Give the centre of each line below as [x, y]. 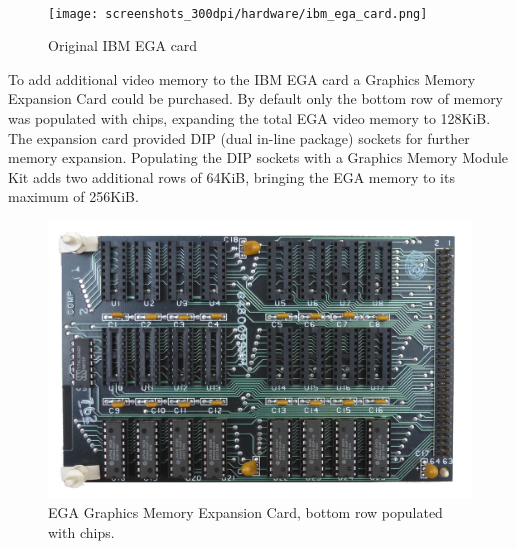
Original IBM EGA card [123, 45]
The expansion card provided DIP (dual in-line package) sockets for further [239, 137]
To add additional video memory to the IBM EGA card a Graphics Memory [242, 78]
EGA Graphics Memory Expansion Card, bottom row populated [245, 512]
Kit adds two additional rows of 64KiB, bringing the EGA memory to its [231, 176]
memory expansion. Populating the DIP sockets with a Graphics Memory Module [258, 157]
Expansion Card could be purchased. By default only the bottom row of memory [256, 98]
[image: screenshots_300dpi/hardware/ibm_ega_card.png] [238, 13]
